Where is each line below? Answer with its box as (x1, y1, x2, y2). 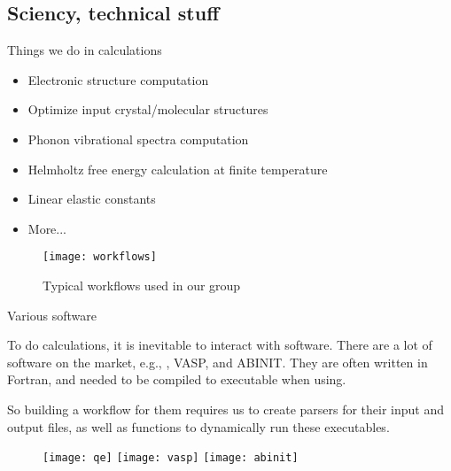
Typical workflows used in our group (43, 276, 241, 295)
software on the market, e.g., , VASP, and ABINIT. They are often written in (7, 352, 428, 371)
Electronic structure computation (27, 70, 209, 89)
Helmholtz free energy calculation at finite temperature (27, 159, 328, 178)
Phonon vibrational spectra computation (27, 129, 249, 148)
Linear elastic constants (27, 189, 156, 208)
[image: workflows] (43, 251, 157, 264)
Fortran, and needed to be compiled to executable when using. (7, 370, 346, 389)
